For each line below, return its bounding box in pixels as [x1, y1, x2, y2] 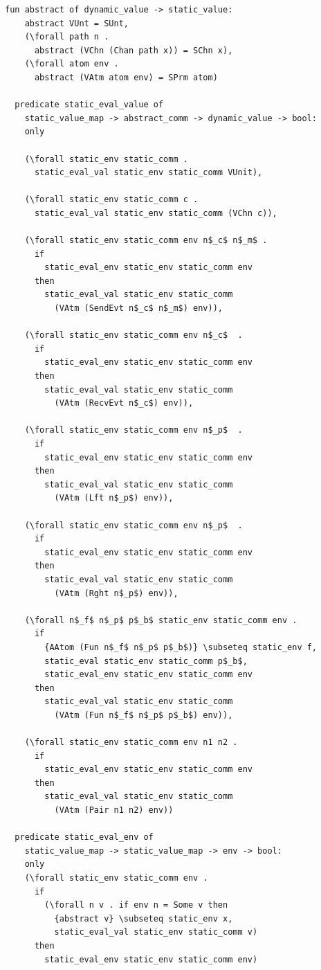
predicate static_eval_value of [15, 100, 164, 110]
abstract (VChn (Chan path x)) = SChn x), [34, 45, 233, 55]
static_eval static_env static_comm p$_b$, [44, 656, 248, 666]
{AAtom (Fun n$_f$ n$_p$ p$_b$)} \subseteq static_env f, [44, 642, 318, 652]
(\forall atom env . [24, 59, 119, 69]
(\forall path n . [24, 32, 109, 42]
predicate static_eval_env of [15, 832, 154, 843]
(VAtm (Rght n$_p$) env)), [54, 588, 178, 598]
